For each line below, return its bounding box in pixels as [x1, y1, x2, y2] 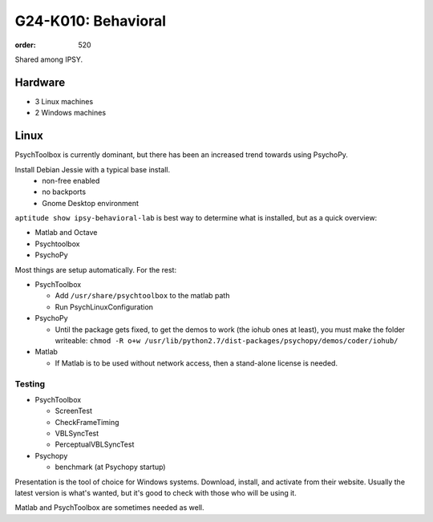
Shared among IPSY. [14, 55, 83, 64]
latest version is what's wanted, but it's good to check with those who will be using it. [14, 488, 297, 498]
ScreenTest [55, 406, 92, 416]
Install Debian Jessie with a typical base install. [14, 164, 171, 174]
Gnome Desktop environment [42, 198, 140, 208]
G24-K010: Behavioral [14, 12, 167, 30]
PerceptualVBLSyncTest [55, 439, 135, 449]
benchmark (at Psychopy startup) [55, 462, 166, 472]
